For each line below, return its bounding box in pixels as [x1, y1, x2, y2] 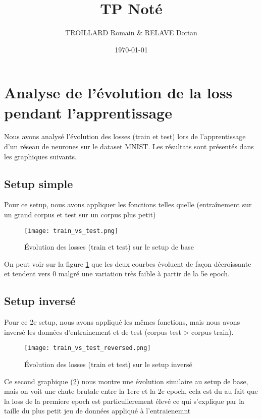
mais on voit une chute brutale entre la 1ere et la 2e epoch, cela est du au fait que [4, 386, 258, 396]
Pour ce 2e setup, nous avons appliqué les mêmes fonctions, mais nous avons [4, 317, 240, 327]
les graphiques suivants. [4, 151, 77, 161]
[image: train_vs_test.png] [24, 227, 119, 234]
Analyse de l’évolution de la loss [4, 82, 233, 103]
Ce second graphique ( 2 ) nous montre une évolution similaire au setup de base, [4, 376, 248, 386]
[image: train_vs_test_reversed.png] [24, 344, 151, 352]
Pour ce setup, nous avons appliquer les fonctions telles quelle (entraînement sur [4, 199, 252, 210]
